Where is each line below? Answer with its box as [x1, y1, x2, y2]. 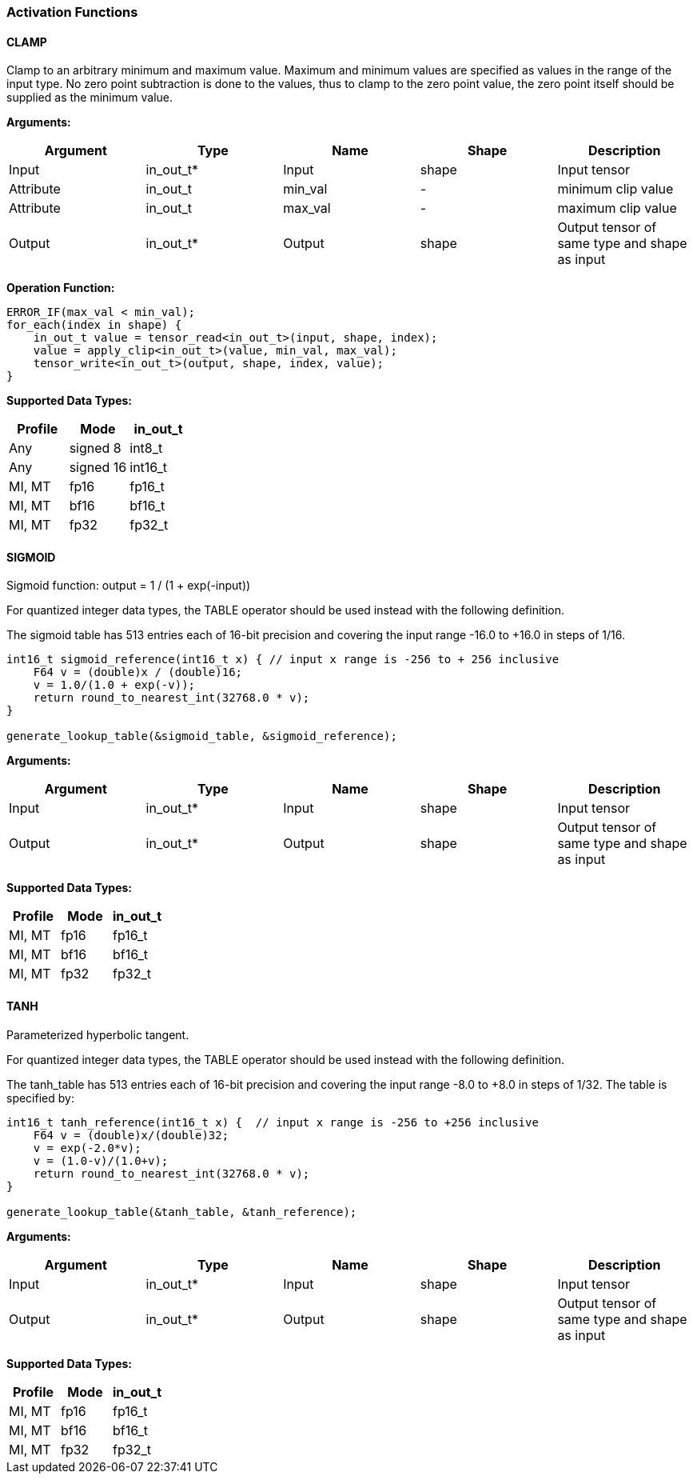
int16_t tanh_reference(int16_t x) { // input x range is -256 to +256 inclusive [6, 1115, 539, 1129]
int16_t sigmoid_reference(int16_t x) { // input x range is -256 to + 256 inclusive [6, 653, 560, 666]
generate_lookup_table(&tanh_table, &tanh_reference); [6, 1205, 357, 1218]
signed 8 [69, 440, 121, 457]
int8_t [129, 440, 163, 457]
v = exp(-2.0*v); [33, 1141, 141, 1154]
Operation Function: [6, 281, 115, 295]
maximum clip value [557, 200, 677, 217]
